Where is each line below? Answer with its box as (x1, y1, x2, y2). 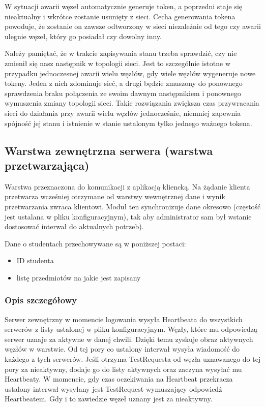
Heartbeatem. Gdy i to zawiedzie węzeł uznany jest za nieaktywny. (5, 393, 213, 404)
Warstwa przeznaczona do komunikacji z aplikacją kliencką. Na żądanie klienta (5, 181, 250, 192)
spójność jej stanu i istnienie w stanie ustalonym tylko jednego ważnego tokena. (5, 117, 252, 128)
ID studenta (16, 255, 54, 266)
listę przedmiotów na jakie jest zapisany (16, 272, 141, 283)
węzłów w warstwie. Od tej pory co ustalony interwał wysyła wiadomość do (5, 343, 240, 354)
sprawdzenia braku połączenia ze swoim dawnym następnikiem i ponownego (5, 87, 241, 98)
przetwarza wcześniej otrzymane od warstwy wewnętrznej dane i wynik (5, 191, 225, 202)
